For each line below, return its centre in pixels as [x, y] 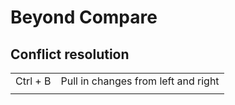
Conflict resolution [70, 54]
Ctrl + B [33, 81]
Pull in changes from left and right [140, 81]
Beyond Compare [84, 17]
